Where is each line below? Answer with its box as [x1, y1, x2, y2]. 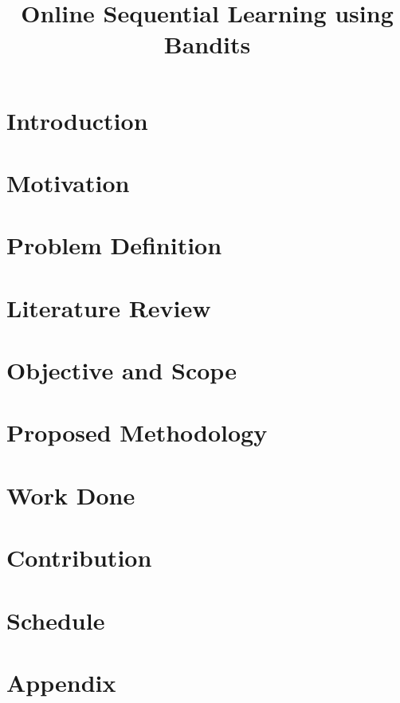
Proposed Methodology [6, 416, 268, 449]
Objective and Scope [6, 354, 237, 387]
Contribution [6, 541, 152, 574]
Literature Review [6, 291, 211, 324]
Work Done [6, 478, 135, 511]
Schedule [6, 603, 105, 636]
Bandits [163, 28, 251, 61]
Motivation [6, 166, 130, 198]
